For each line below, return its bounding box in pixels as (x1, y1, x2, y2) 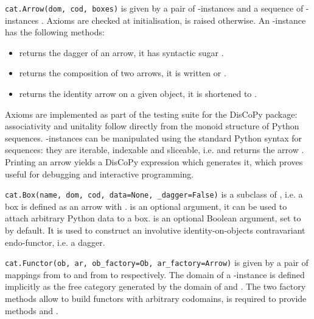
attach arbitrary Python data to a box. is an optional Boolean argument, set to (5, 212, 301, 224)
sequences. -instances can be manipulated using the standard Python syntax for (5, 131, 302, 144)
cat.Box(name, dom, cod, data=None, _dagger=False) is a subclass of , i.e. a (5, 188, 303, 201)
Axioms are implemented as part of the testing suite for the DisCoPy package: (5, 107, 298, 120)
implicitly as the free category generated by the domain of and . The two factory (5, 280, 306, 293)
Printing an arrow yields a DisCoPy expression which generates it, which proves (5, 156, 303, 168)
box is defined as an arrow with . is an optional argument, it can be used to (5, 199, 287, 212)
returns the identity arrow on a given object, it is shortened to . (19, 87, 257, 100)
